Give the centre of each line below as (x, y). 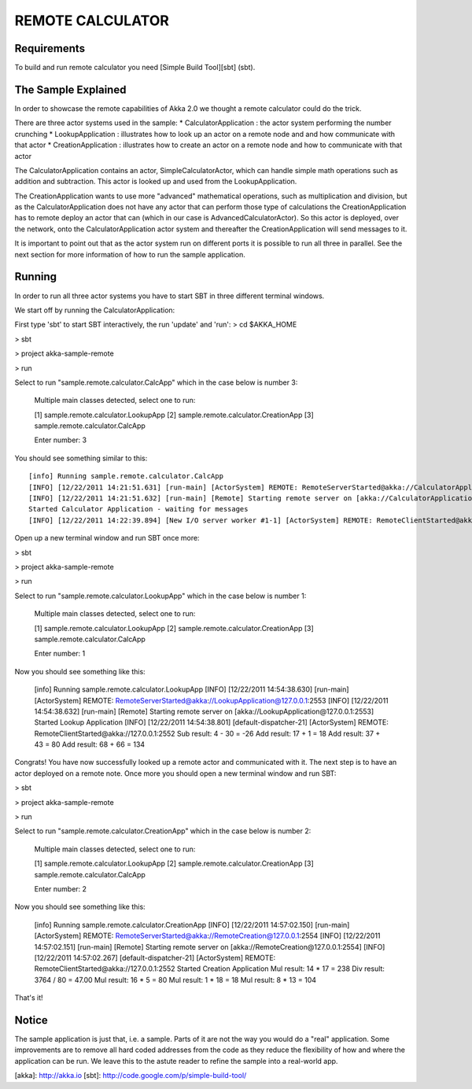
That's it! (29, 998)
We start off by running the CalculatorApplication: (95, 310)
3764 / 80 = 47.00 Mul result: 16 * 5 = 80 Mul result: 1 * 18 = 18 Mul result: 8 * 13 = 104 (175, 980)
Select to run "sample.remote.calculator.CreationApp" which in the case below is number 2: (163, 831)
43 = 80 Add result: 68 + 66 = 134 (90, 744)
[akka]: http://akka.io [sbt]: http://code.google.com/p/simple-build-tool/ (131, 1076)
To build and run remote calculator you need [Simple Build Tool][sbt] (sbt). (135, 68)
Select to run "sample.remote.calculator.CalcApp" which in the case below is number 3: (156, 382)
